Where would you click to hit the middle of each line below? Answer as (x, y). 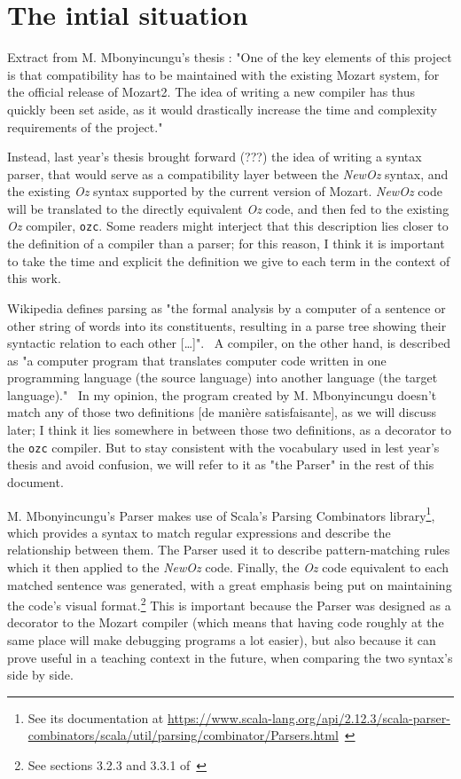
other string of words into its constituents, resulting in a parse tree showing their (227, 325)
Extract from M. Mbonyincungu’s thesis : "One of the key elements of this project (230, 57)
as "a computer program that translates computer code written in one (197, 360)
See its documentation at (96, 717)
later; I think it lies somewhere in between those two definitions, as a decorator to (229, 430)
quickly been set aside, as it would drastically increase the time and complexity (222, 109)
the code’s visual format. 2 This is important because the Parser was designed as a (229, 604)
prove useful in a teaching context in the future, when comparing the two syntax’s (230, 657)
